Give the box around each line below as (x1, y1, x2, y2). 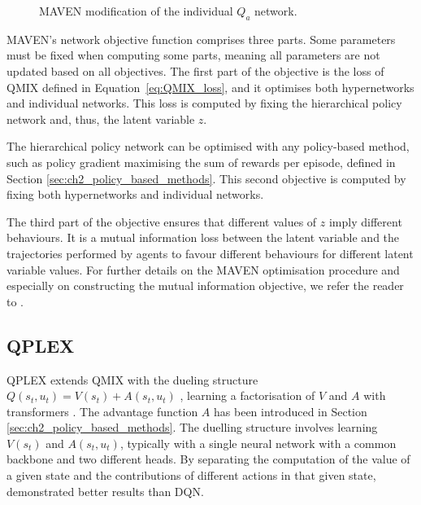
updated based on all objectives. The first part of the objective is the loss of (7, 62, 384, 79)
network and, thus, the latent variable (7, 110, 195, 127)
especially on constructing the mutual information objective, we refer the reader (7, 277, 404, 294)
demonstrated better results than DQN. (7, 482, 204, 499)
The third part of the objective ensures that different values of (7, 213, 317, 230)
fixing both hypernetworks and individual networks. (7, 186, 264, 203)
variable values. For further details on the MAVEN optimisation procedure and (7, 261, 400, 278)
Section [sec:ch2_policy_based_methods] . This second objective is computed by (7, 169, 406, 187)
